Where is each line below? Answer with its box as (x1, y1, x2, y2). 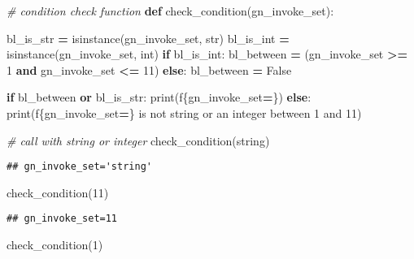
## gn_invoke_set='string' (7, 161, 152, 173)
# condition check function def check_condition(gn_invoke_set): (7, 2, 334, 19)
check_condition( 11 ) (7, 183, 109, 201)
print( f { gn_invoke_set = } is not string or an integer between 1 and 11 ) (7, 104, 362, 121)
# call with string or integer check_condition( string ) (7, 132, 270, 149)
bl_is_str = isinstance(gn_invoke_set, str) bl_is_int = (7, 29, 290, 46)
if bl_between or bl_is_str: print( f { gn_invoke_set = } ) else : (7, 88, 312, 106)
